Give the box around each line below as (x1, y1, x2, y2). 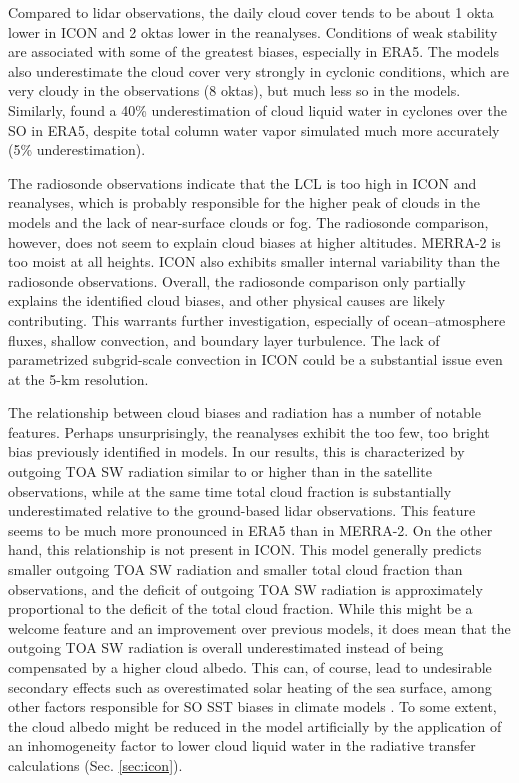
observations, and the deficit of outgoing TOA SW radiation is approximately (8, 578, 483, 599)
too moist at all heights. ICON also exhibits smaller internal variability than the (8, 251, 500, 272)
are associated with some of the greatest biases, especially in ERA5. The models (8, 41, 500, 62)
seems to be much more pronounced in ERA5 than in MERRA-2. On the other (8, 519, 493, 540)
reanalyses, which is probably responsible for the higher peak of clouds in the (8, 192, 481, 213)
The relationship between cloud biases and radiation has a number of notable (8, 402, 481, 423)
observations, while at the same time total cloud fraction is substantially (8, 480, 452, 501)
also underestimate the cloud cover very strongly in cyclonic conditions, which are (8, 60, 509, 81)
